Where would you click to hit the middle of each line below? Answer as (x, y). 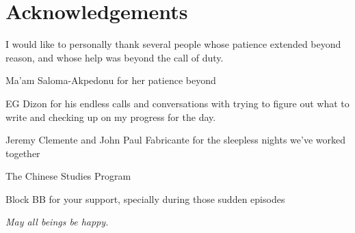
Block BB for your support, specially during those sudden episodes (145, 198)
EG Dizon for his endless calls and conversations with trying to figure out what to (177, 103)
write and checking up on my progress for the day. (111, 116)
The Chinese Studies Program (68, 176)
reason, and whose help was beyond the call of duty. (115, 57)
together (23, 153)
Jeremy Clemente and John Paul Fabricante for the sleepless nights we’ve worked (176, 140)
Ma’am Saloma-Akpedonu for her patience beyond (111, 80)
